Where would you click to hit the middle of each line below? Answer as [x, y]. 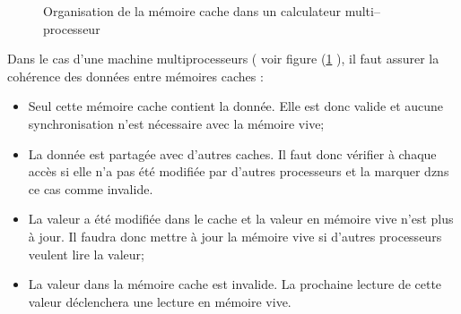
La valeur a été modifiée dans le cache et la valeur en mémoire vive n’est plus [241, 219]
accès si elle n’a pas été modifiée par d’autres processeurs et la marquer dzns [239, 171]
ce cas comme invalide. [91, 188]
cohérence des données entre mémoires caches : [135, 76]
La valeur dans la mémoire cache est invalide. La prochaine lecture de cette [235, 284]
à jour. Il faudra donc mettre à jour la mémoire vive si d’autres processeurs [235, 236]
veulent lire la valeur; [86, 254]
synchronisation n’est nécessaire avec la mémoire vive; [176, 123]
